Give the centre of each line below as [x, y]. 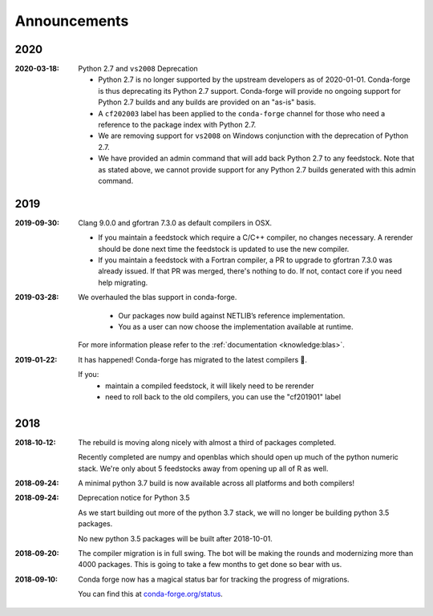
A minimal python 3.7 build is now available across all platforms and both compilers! [216, 483]
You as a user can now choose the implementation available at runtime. [236, 326]
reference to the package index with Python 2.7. [177, 125]
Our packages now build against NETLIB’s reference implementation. [232, 315]
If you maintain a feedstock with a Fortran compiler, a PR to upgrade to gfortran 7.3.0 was [245, 260]
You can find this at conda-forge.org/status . [151, 594]
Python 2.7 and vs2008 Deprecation [138, 69]
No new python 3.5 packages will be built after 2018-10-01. [175, 538]
